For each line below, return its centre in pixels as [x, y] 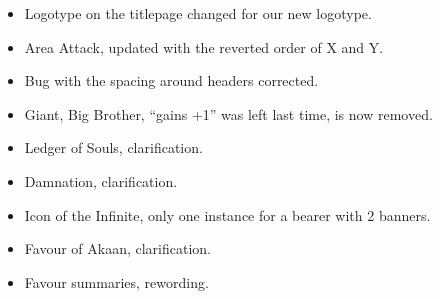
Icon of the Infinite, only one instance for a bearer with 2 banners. [227, 214]
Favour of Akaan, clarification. [117, 248]
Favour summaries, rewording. [116, 281]
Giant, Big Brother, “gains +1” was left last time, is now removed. [228, 113]
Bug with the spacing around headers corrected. [171, 80]
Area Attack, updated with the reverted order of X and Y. [204, 46]
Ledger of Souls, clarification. [113, 147]
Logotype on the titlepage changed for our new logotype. [198, 13]
